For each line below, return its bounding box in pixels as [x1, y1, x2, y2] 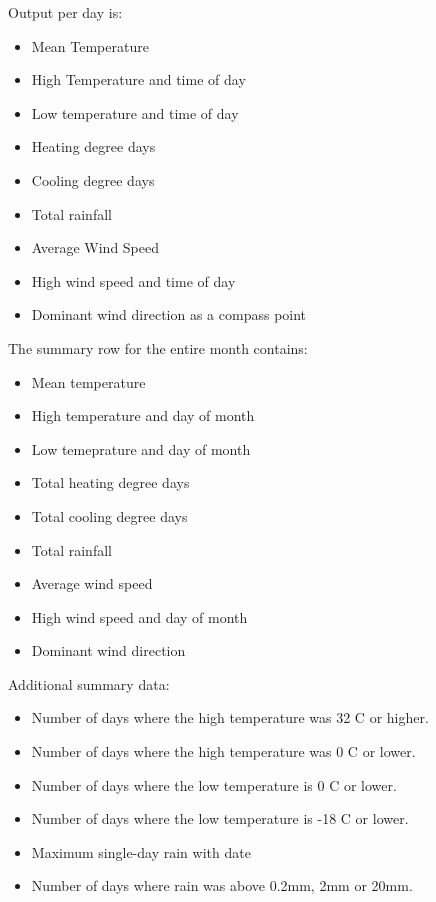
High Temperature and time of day [31, 69, 246, 90]
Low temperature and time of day [31, 102, 239, 123]
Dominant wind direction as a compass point [31, 304, 307, 325]
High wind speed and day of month [31, 606, 248, 627]
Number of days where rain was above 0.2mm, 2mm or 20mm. [31, 875, 413, 896]
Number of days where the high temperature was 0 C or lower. [31, 741, 416, 762]
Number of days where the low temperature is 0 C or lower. [31, 774, 397, 795]
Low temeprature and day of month [31, 438, 251, 459]
